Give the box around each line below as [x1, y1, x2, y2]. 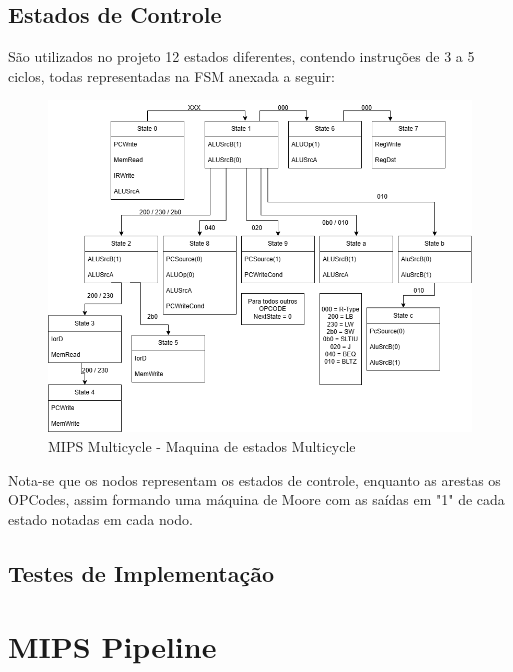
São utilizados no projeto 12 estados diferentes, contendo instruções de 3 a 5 [8, 46, 475, 67]
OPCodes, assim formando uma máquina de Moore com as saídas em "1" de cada [8, 489, 505, 510]
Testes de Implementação [8, 557, 275, 588]
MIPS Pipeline [8, 626, 217, 667]
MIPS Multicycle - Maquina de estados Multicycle [48, 436, 356, 457]
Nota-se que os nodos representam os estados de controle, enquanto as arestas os [8, 469, 501, 490]
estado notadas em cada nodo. [8, 508, 193, 529]
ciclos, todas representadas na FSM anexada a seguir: [8, 65, 335, 86]
